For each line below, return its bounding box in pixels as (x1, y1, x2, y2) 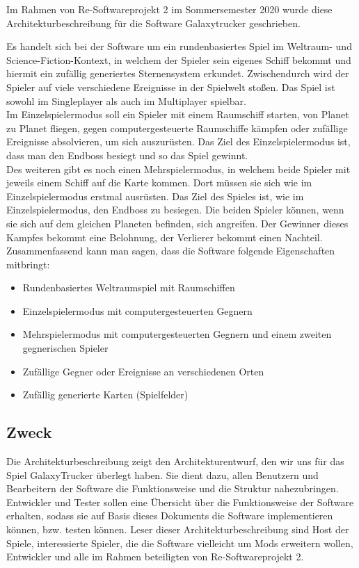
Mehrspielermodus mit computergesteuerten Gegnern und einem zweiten (22, 327, 332, 341)
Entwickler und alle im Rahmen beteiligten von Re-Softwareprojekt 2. (6, 549, 304, 564)
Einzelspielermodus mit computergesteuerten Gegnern (22, 303, 253, 318)
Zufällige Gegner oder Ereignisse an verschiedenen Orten (22, 364, 264, 378)
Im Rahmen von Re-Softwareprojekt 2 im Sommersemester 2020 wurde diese (6, 2, 333, 16)
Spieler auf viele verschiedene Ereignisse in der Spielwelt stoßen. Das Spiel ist (6, 79, 335, 94)
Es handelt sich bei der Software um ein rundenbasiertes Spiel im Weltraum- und (6, 39, 352, 54)
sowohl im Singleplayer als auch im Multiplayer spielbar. (6, 93, 246, 108)
